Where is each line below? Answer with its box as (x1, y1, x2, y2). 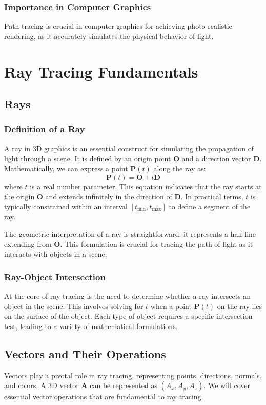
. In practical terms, (180, 191, 243, 202)
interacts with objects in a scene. (4, 248, 107, 259)
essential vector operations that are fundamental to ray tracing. (4, 391, 203, 402)
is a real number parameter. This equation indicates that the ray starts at (30, 181, 262, 191)
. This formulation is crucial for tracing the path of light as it (60, 238, 253, 249)
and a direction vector (181, 153, 251, 164)
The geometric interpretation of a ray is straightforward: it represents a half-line (4, 228, 256, 239)
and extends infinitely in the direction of (45, 191, 172, 202)
